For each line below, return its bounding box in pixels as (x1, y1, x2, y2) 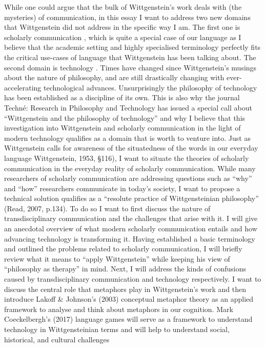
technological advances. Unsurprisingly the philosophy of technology (44, 82, 257, 93)
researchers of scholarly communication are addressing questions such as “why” (4, 173, 252, 184)
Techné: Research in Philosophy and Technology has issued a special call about (4, 102, 252, 113)
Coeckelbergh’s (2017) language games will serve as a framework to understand (4, 314, 253, 324)
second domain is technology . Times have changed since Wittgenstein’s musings (4, 62, 257, 72)
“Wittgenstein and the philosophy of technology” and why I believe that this (4, 112, 246, 123)
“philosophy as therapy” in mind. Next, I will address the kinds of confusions (4, 263, 246, 274)
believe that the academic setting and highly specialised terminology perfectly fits (4, 42, 261, 52)
